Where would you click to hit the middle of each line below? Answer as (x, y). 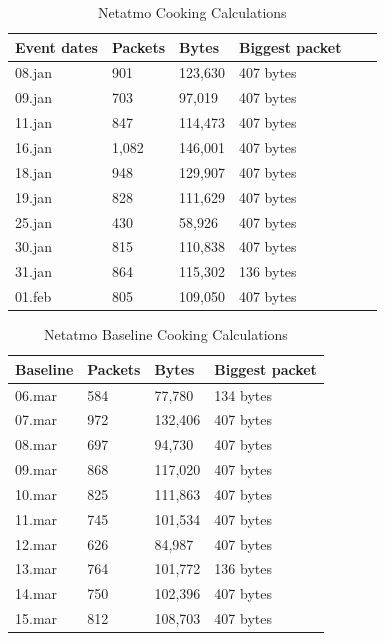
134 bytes (243, 394)
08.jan (33, 72)
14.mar (36, 593)
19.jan (33, 196)
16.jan (33, 146)
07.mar (36, 419)
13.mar (36, 568)
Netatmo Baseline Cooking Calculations (166, 334)
